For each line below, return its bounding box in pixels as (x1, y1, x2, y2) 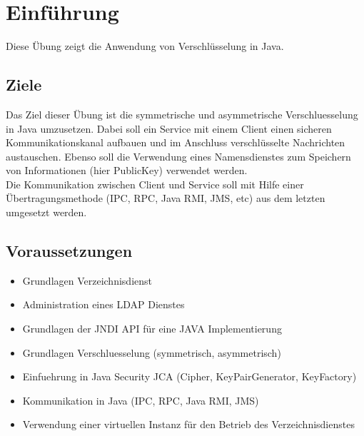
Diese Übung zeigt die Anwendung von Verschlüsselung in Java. (6, 39, 284, 54)
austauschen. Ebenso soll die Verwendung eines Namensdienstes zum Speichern (6, 148, 351, 163)
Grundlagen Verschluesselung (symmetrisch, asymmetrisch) (22, 345, 281, 360)
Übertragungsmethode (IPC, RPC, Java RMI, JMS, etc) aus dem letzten (6, 191, 325, 206)
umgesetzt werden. (6, 205, 87, 220)
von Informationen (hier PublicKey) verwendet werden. (6, 163, 248, 178)
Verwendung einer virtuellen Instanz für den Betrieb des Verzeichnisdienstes (22, 417, 355, 432)
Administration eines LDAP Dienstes (22, 297, 185, 312)
